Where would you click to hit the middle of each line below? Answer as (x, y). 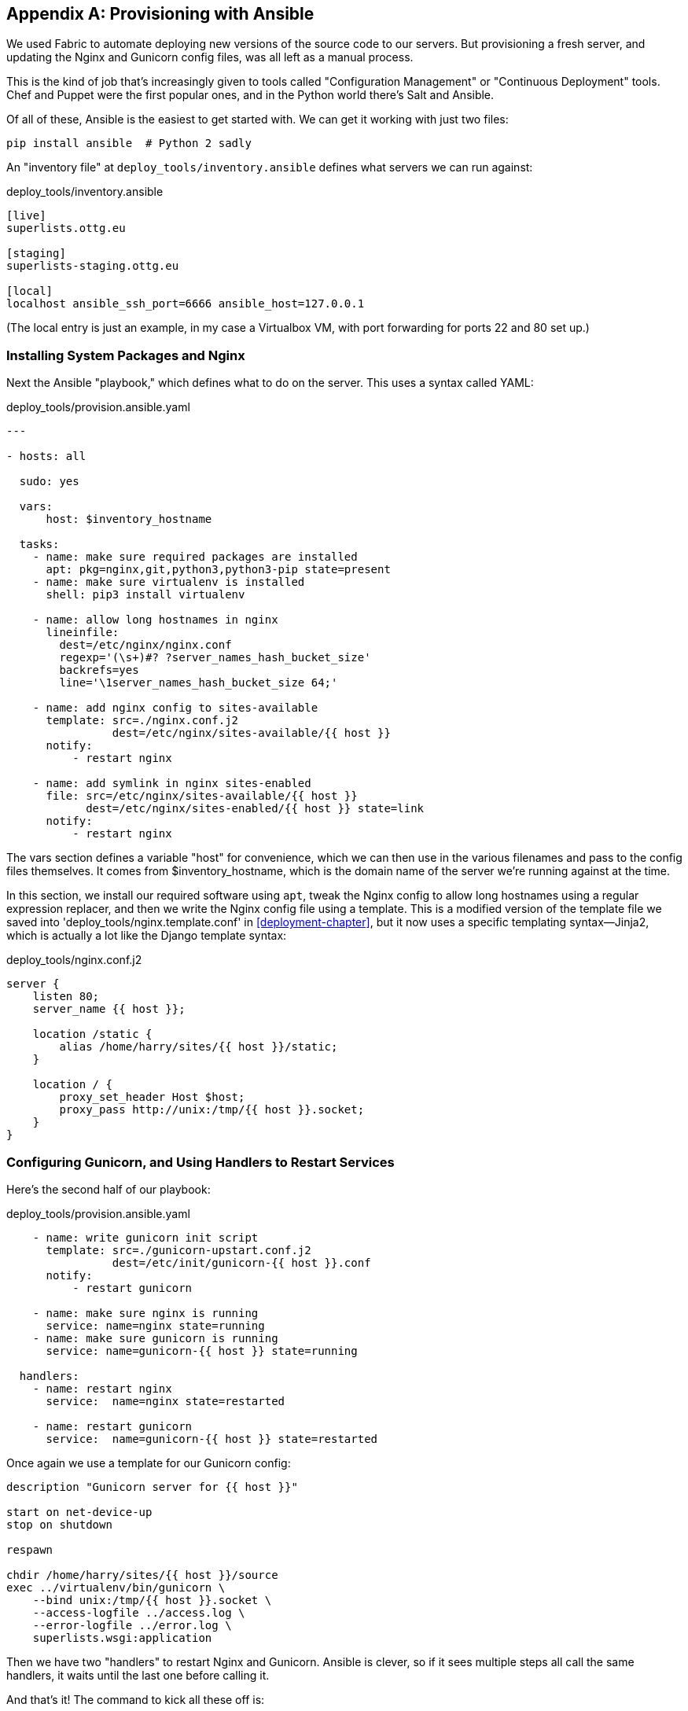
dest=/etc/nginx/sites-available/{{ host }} (251, 733)
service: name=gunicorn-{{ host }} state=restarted (212, 1439)
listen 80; (66, 997)
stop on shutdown (59, 1524)
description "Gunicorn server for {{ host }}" (152, 1487)
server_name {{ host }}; (109, 1009)
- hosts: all (46, 456)
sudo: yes (49, 482)
